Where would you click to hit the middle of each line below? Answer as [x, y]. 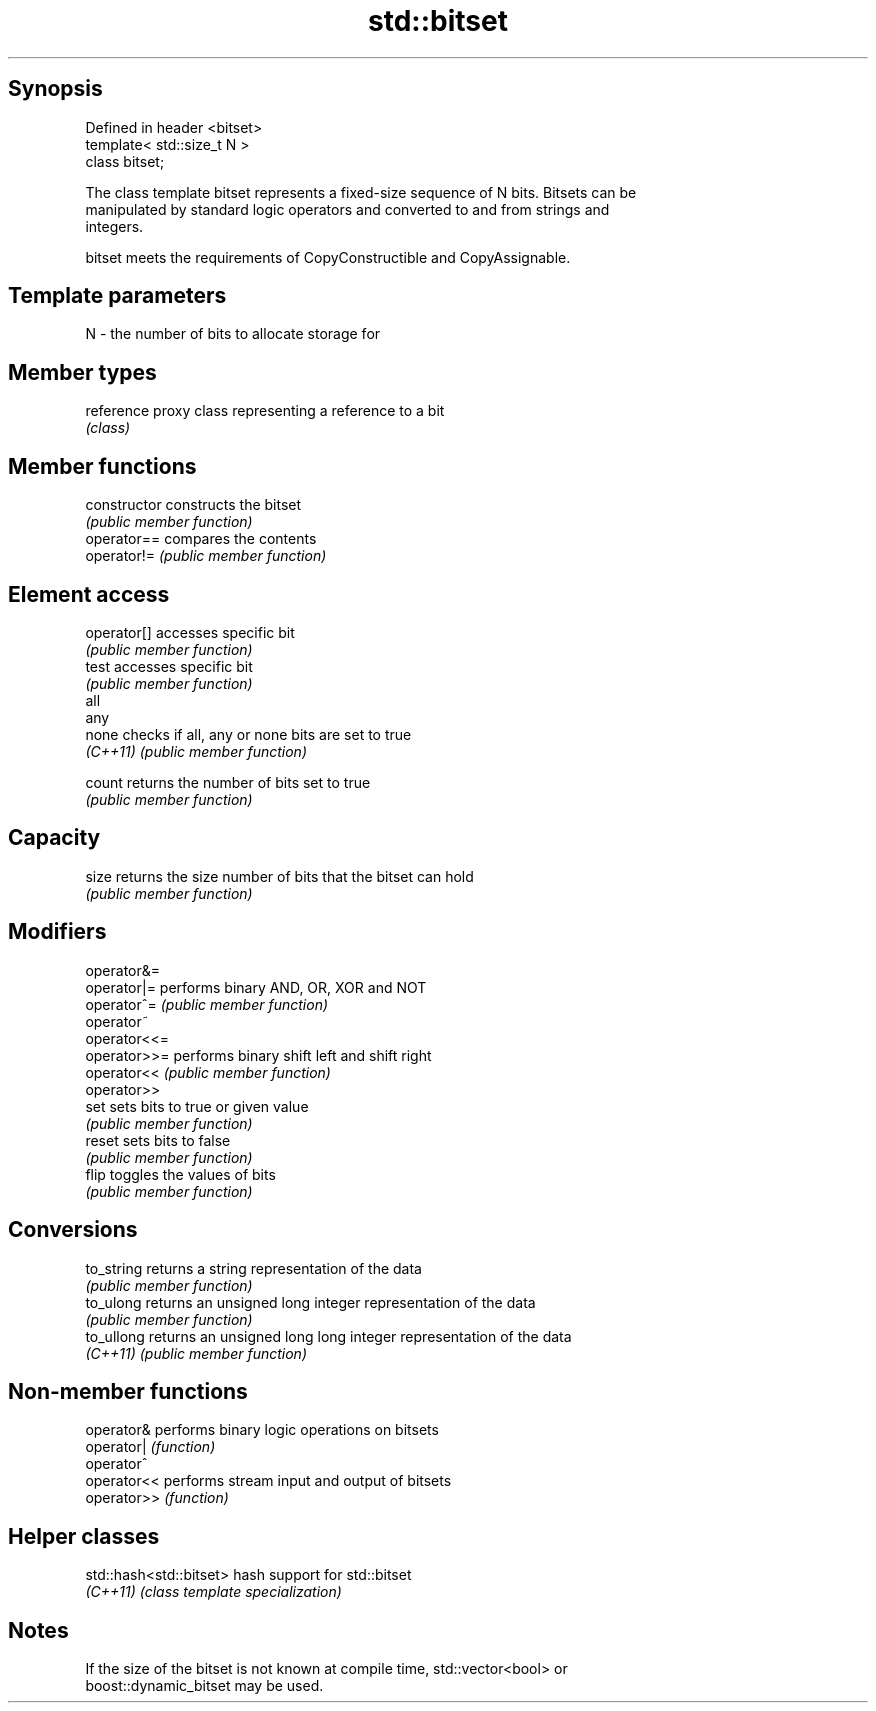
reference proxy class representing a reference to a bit [265, 411]
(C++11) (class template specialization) [213, 1592]
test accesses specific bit [169, 666]
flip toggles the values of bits [180, 1174]
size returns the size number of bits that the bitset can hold [279, 876]
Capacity [54, 838]
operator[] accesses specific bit [190, 632]
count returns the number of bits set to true [228, 782]
